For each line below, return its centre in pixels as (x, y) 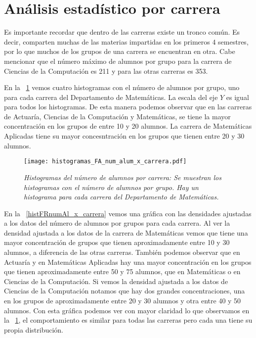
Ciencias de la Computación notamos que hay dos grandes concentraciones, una (125, 291)
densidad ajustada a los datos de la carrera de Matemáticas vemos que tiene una (126, 232)
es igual (237, 97)
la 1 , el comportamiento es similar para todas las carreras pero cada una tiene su (128, 320)
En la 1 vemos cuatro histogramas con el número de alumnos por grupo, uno (122, 87)
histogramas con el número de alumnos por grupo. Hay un (111, 187)
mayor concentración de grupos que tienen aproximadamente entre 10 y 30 (117, 242)
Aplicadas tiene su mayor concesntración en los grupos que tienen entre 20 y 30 (124, 136)
